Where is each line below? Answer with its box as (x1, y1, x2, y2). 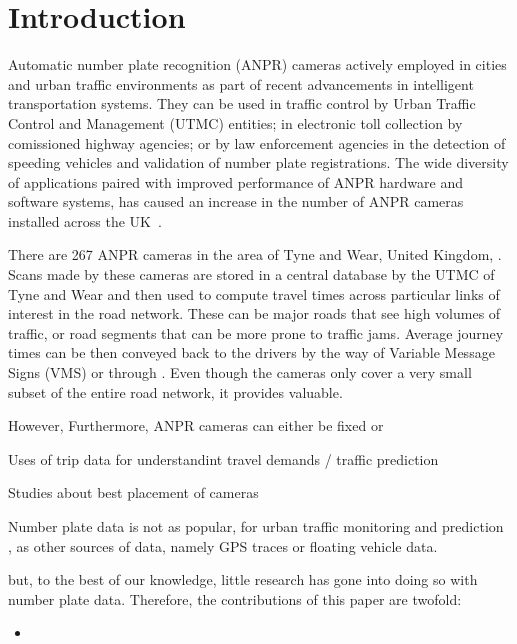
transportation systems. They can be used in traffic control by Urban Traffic (8, 93, 476, 114)
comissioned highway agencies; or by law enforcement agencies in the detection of (8, 132, 506, 153)
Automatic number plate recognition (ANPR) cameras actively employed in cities (8, 54, 507, 75)
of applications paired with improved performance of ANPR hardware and (8, 171, 463, 192)
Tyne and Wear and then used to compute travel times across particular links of (8, 283, 500, 304)
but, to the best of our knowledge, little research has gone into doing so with (8, 569, 478, 590)
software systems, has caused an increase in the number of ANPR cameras (8, 191, 464, 212)
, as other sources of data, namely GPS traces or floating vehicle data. (8, 535, 438, 556)
